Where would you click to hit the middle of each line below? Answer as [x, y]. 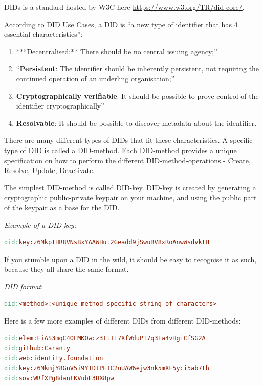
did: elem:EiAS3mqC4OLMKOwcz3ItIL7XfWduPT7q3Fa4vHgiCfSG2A [105, 338]
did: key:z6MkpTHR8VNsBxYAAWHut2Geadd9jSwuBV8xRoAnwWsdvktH [107, 242]
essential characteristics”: [43, 34]
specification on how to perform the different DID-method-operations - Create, [127, 160]
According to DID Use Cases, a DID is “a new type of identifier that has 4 [121, 24]
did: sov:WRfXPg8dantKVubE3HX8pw [59, 379]
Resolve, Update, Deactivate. [50, 170]
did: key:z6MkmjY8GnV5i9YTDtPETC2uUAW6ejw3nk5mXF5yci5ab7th [107, 368]
